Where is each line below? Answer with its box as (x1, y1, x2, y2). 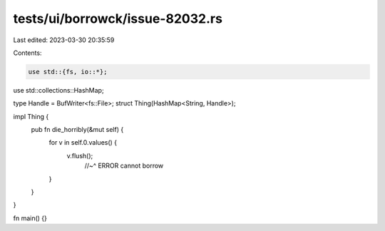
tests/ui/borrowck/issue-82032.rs (13, 11, 222, 26)
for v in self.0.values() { (48, 138, 118, 147)
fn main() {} (13, 214, 48, 222)
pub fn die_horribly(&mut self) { (31, 125, 124, 134)
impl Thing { (13, 112, 49, 120)
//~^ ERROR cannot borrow (84, 161, 164, 170)
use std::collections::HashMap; (13, 86, 104, 94)
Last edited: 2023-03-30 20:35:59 (13, 36, 115, 44)
